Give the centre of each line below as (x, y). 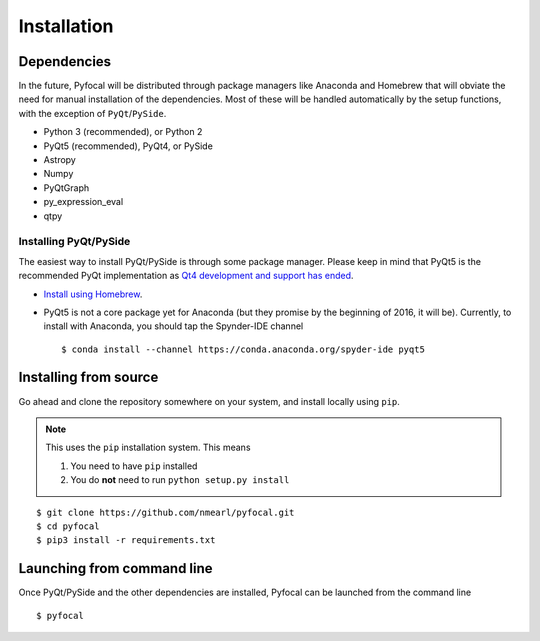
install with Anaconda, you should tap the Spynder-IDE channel (173, 326)
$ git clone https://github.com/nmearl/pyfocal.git (165, 512)
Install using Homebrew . (93, 294)
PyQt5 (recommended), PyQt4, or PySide (128, 146)
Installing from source (88, 377)
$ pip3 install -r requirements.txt (126, 540)
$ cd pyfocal (68, 526)
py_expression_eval (83, 202)
